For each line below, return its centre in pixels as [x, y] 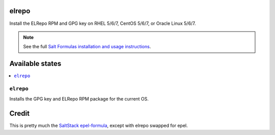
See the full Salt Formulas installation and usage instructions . [87, 47]
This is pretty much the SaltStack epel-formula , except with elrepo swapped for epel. [99, 126]
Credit [20, 113]
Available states [35, 64]
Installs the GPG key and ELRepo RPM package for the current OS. [79, 99]
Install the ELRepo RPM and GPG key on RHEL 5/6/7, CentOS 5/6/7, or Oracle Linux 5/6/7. [103, 23]
